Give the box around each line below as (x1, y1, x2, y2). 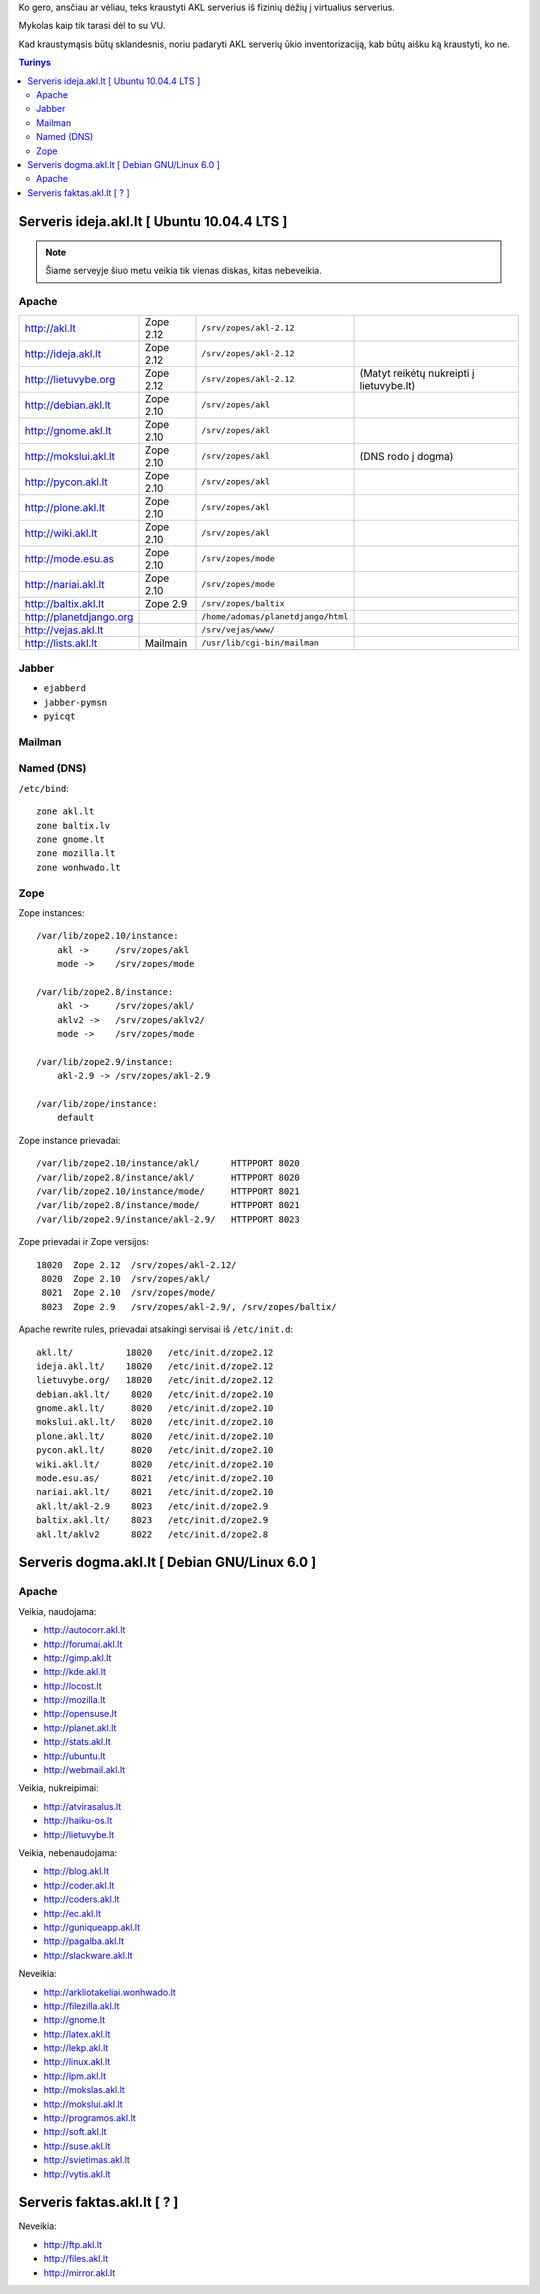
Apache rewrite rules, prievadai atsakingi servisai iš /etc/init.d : (18, 1323, 294, 1335)
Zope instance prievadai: (18, 1134, 121, 1146)
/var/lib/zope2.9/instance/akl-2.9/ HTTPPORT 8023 (36, 1213, 300, 1225)
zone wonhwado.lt (36, 861, 121, 873)
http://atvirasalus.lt (43, 1800, 122, 1812)
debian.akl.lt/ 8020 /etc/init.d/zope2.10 (36, 1388, 274, 1400)
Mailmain (144, 636, 188, 650)
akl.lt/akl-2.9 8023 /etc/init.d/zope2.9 (36, 1500, 269, 1512)
